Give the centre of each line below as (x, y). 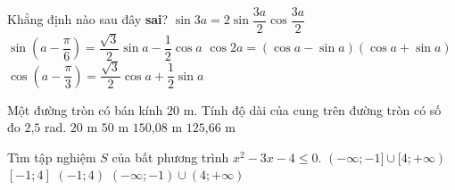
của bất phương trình (170, 157)
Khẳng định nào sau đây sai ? (88, 19)
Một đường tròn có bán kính (85, 109)
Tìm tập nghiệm (52, 157)
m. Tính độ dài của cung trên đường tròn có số (312, 109)
